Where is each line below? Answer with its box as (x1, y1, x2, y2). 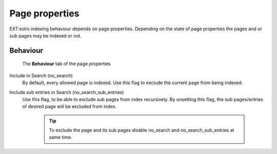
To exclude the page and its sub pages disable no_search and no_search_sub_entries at (49, 127, 234, 133)
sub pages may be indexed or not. (9, 32, 82, 38)
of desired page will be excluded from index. (22, 103, 116, 110)
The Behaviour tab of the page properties (22, 61, 111, 67)
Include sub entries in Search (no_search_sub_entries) (9, 89, 124, 95)
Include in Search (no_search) (9, 72, 73, 79)
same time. (49, 134, 73, 141)
